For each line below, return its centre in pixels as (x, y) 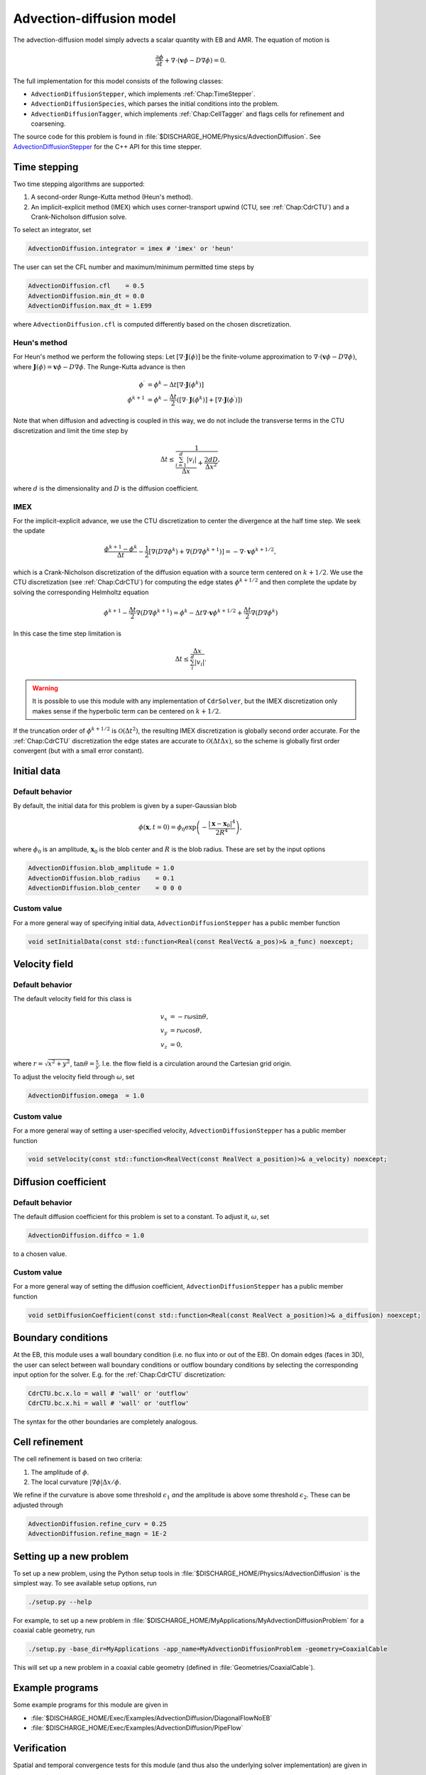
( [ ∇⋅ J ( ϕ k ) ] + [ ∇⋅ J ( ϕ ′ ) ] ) (209, 399)
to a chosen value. (40, 1254)
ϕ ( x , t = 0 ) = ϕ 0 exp (168, 829)
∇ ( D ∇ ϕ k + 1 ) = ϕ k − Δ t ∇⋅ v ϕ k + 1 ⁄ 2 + (189, 612)
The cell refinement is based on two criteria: (78, 1459)
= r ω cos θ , (186, 1031)
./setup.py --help (60, 1602)
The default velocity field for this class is (72, 999)
